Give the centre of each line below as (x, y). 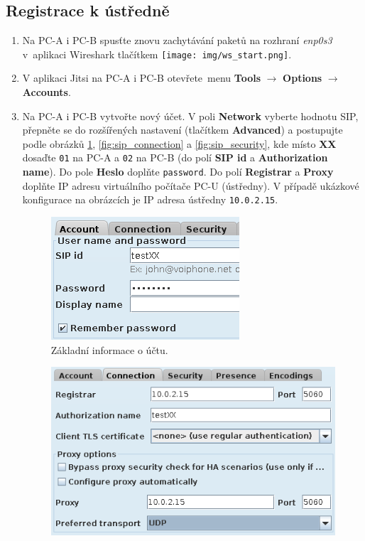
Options (303, 78)
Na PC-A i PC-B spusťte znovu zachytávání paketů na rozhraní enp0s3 (177, 40)
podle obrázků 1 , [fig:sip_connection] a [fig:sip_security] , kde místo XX (179, 143)
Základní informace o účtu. (109, 349)
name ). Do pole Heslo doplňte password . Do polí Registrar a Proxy (178, 172)
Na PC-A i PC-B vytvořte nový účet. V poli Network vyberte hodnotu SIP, (190, 116)
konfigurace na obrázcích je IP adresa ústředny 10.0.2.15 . (150, 199)
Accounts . (47, 92)
